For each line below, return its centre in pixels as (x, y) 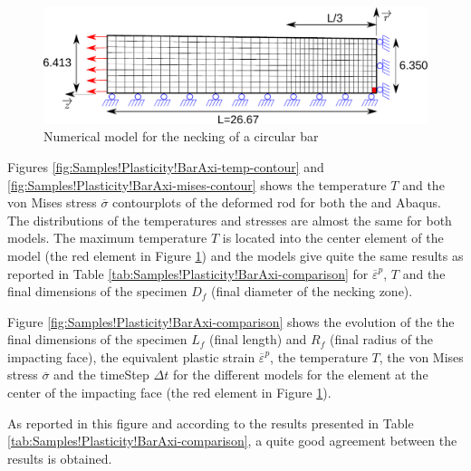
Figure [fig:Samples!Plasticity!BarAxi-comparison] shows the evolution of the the (231, 321)
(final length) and (258, 339)
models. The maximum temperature (107, 238)
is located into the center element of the (333, 238)
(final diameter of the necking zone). (312, 291)
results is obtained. (60, 458)
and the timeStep (101, 375)
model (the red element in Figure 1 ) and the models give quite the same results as (235, 255)
